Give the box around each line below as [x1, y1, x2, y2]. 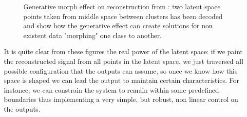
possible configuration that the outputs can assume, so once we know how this [4, 65, 238, 76]
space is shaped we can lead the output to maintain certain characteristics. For [4, 75, 239, 85]
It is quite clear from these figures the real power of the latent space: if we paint [4, 46, 243, 57]
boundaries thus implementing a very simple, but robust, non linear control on [4, 94, 238, 104]
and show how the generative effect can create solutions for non [23, 20, 213, 31]
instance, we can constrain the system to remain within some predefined [4, 84, 219, 95]
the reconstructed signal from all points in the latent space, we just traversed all [4, 56, 244, 66]
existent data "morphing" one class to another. [23, 30, 162, 40]
